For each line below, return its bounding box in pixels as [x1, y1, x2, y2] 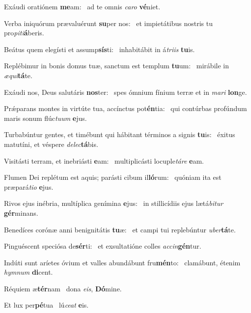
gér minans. [4, 207, 38, 218]
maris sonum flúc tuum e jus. [4, 113, 87, 123]
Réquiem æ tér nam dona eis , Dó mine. [4, 283, 122, 293]
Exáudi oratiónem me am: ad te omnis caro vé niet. [4, 1, 161, 11]
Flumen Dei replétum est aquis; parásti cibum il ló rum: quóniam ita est [4, 172, 222, 182]
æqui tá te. [4, 70, 32, 80]
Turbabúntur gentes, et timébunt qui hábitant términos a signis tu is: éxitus [4, 129, 235, 140]
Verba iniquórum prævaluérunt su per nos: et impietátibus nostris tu [4, 18, 213, 28]
